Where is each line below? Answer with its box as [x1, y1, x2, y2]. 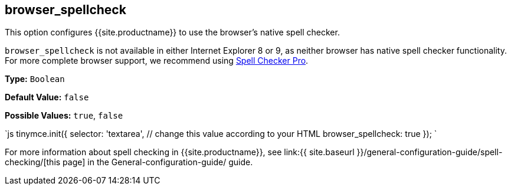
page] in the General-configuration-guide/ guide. [63, 157, 253, 168]
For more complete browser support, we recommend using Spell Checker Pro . [5, 55, 309, 66]
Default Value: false [5, 92, 89, 103]
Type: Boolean [5, 74, 65, 84]
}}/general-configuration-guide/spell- [356, 147, 503, 158]
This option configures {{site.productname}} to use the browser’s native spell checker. [5, 27, 340, 38]
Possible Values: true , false [5, 110, 123, 121]
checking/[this [5, 157, 61, 168]
